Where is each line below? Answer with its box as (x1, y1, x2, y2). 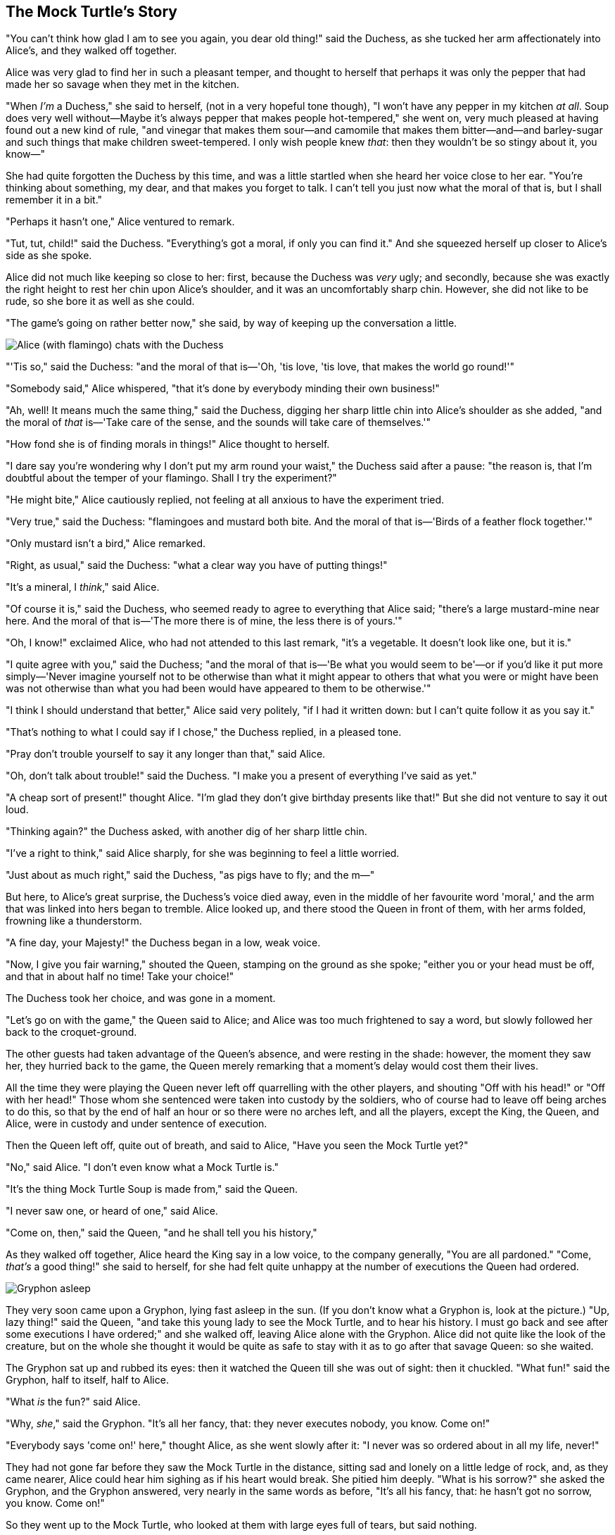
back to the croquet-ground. (6, 1026, 137, 1039)
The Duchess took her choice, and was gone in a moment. (6, 992, 276, 1005)
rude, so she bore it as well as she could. (6, 295, 195, 308)
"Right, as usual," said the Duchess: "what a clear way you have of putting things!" (6, 559, 388, 572)
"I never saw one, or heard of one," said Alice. (6, 1205, 218, 1217)
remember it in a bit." (6, 194, 103, 206)
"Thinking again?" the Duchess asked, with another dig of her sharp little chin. (6, 825, 367, 838)
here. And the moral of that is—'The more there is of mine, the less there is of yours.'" (6, 615, 402, 627)
